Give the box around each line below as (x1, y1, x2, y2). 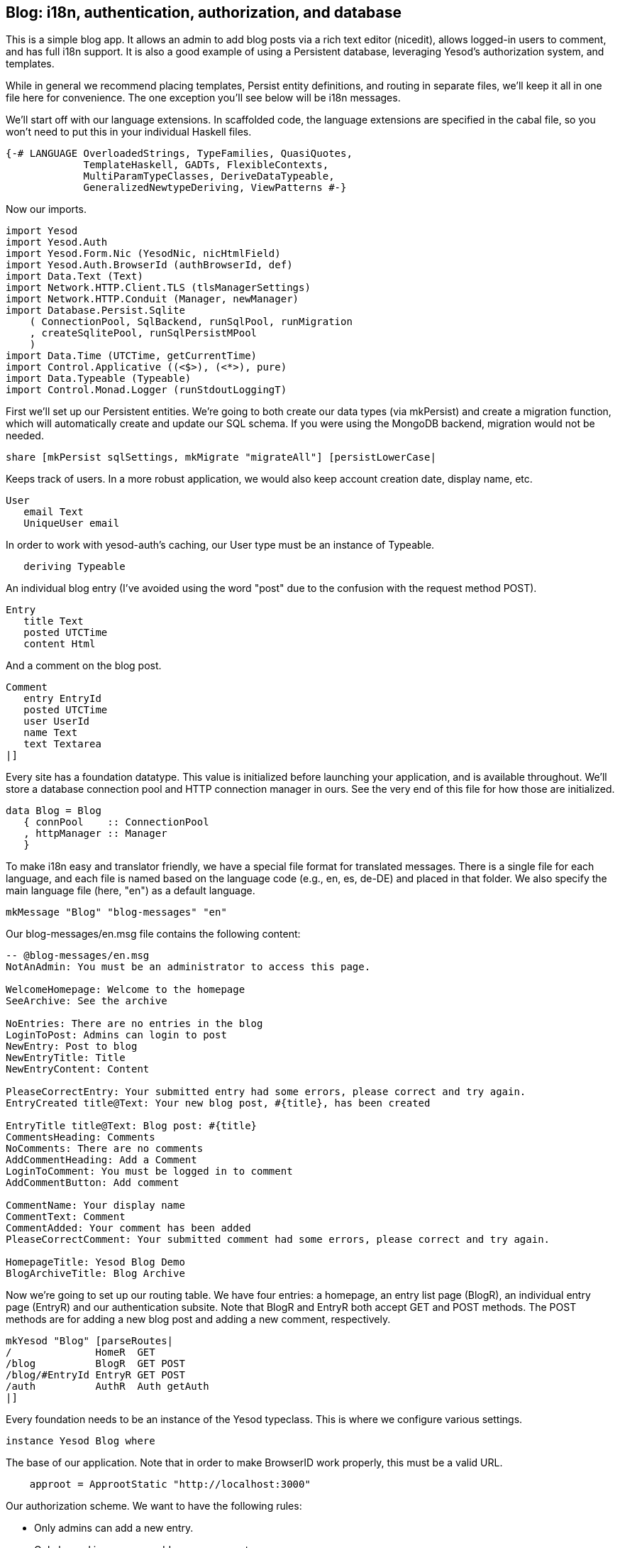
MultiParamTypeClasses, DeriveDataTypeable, (83, 170, 335, 182)
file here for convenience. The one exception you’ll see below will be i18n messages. (6, 92, 401, 104)
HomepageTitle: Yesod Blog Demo (6, 1256, 185, 1268)
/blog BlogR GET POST (6, 1358, 185, 1370)
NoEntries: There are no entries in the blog (6, 1018, 263, 1030)
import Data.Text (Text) (6, 270, 143, 282)
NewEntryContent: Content (6, 1063, 150, 1075)
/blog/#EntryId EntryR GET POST (6, 1369, 185, 1381)
